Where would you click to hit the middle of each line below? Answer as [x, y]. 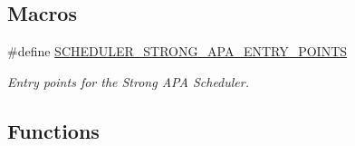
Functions [53, 130]
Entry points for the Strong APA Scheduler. [129, 81]
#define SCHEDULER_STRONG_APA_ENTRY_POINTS [177, 51]
